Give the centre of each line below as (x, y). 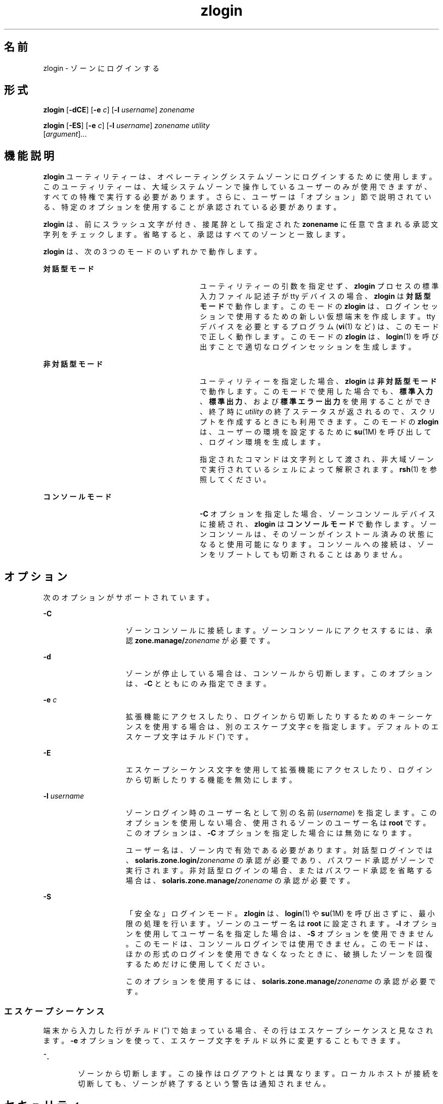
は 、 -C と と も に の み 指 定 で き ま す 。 (198, 684)
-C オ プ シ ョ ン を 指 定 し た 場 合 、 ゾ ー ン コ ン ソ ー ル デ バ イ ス (318, 514)
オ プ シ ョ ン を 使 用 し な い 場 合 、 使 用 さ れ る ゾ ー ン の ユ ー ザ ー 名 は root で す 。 (278, 823)
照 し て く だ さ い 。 (235, 480)
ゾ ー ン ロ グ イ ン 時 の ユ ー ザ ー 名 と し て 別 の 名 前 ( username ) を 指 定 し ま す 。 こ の (281, 813)
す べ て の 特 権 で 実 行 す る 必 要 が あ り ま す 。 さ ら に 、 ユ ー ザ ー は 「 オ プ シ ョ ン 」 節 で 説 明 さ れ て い (237, 197)
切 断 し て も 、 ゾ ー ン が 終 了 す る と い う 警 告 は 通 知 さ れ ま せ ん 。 (204, 1083)
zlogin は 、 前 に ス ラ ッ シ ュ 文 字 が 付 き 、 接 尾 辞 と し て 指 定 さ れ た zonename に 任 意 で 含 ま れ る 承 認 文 (241, 224)
